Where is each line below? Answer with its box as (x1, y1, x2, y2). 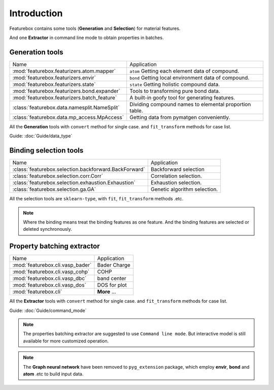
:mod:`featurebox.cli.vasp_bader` (12, 262, 92, 269)
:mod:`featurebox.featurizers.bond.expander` (12, 87, 120, 94)
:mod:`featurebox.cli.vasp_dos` (12, 281, 86, 289)
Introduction (9, 8, 63, 19)
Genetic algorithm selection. (150, 186, 218, 193)
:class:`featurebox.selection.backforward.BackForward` (12, 166, 146, 173)
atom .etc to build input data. (23, 371, 84, 377)
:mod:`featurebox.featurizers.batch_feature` (12, 94, 117, 101)
